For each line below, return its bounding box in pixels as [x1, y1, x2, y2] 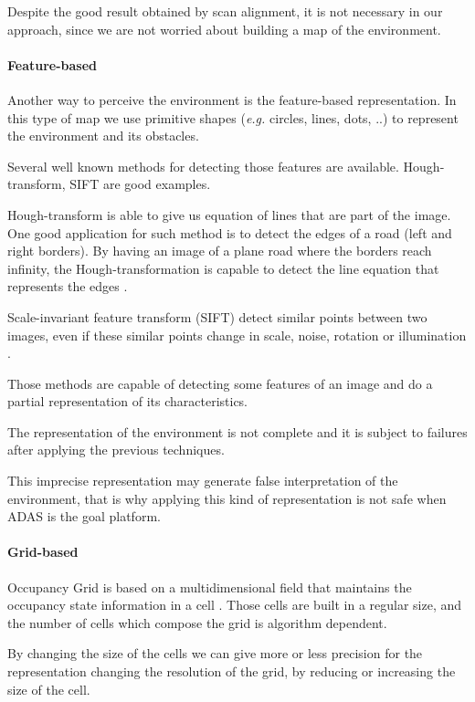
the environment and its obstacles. [7, 126, 199, 145]
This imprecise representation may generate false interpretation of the [7, 471, 398, 490]
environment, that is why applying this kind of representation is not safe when [7, 488, 447, 508]
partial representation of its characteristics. [7, 392, 248, 411]
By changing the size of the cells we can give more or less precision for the [7, 644, 423, 663]
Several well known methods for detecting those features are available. [7, 156, 399, 175]
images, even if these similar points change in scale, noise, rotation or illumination [7, 325, 467, 344]
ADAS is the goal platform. [7, 507, 161, 526]
